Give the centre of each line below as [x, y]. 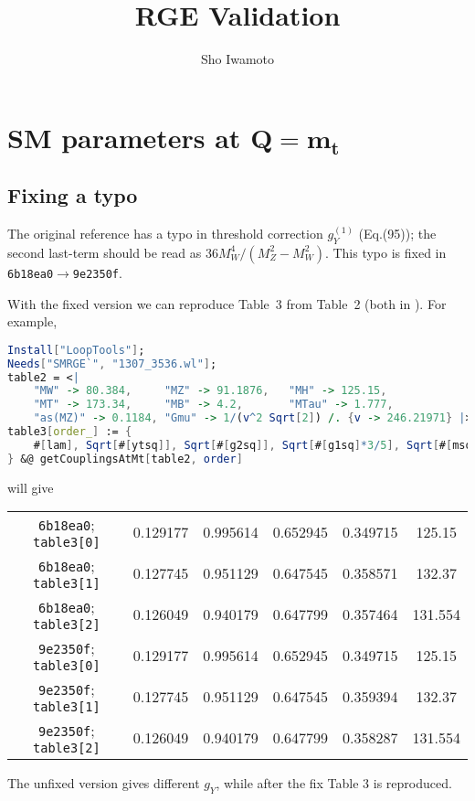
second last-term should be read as [105, 252]
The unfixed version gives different [104, 783]
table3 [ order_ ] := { [70, 432]
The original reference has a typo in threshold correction [165, 234]
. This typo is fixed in [385, 252]
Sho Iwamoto [237, 59]
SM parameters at [124, 137]
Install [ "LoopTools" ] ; [76, 350]
